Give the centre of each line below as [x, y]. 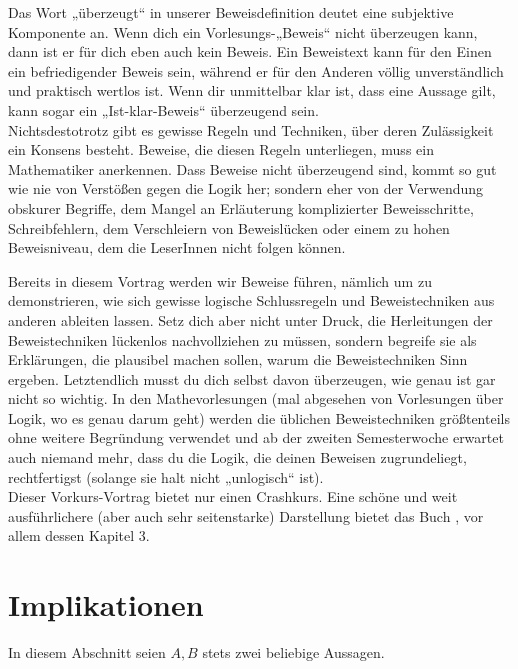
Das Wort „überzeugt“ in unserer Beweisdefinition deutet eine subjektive [231, 12]
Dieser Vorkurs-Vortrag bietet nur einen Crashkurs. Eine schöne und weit [233, 496]
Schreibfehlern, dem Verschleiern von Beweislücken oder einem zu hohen [229, 227]
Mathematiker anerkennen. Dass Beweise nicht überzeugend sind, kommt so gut [252, 168]
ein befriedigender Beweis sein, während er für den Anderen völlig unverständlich [256, 70]
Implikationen [106, 604]
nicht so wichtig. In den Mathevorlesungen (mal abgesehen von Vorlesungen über [256, 398]
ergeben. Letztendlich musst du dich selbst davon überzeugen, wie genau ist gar [252, 378]
